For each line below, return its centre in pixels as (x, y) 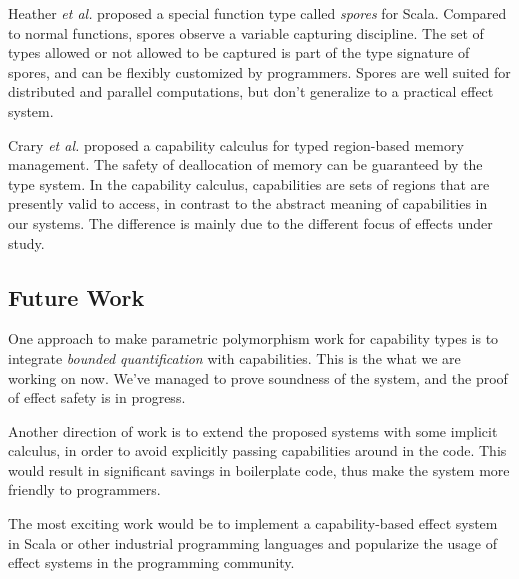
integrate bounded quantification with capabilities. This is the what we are (234, 357)
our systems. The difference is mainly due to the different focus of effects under (250, 222)
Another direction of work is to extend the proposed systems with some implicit (253, 430)
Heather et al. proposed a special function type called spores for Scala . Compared (257, 13)
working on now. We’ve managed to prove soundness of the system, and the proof (258, 377)
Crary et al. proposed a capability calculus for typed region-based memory (236, 144)
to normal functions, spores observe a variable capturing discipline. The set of (246, 32)
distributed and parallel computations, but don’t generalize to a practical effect (251, 91)
